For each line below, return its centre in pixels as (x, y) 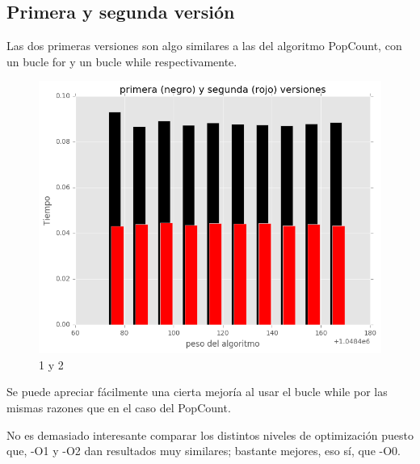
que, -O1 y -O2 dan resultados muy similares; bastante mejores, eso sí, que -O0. (204, 451)
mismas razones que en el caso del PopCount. (119, 408)
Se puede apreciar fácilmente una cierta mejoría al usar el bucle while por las (197, 392)
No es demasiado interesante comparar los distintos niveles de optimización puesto (210, 434)
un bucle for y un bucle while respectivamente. (122, 61)
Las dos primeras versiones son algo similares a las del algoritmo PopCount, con (204, 46)
